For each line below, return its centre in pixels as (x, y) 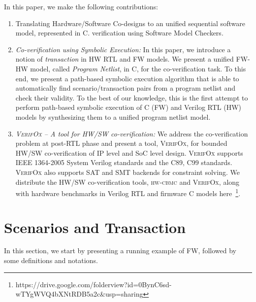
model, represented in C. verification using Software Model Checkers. (119, 33)
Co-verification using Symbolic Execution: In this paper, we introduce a (123, 49)
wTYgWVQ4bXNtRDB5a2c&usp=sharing (79, 294)
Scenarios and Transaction (95, 227)
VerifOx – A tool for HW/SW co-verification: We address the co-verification (132, 133)
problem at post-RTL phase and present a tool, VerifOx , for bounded (121, 143)
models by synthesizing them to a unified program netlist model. (113, 117)
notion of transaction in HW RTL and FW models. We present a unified (125, 59)
